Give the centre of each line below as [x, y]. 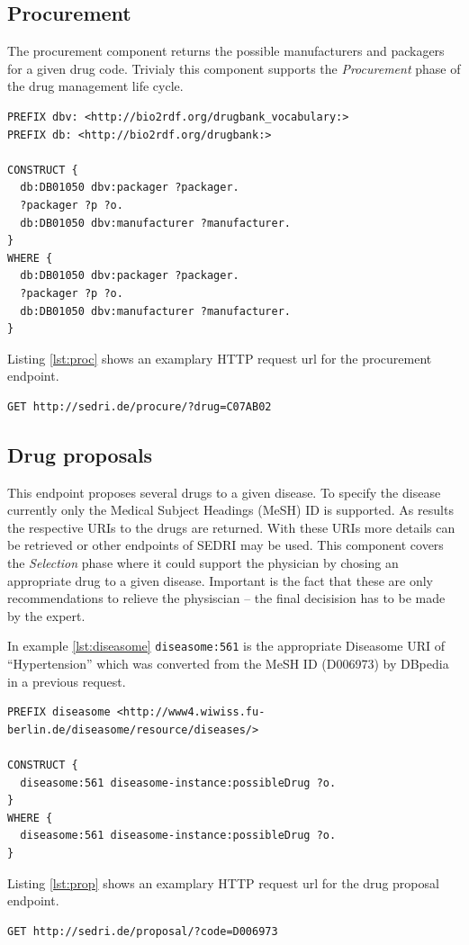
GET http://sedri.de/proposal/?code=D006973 [143, 931]
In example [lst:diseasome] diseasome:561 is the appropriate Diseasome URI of [226, 646]
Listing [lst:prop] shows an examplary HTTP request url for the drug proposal [223, 882]
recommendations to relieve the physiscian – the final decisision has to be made [226, 598]
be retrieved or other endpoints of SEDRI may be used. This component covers [225, 545]
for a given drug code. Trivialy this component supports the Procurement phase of [234, 68]
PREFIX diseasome [59, 712]
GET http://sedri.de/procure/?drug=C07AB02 [140, 406]
